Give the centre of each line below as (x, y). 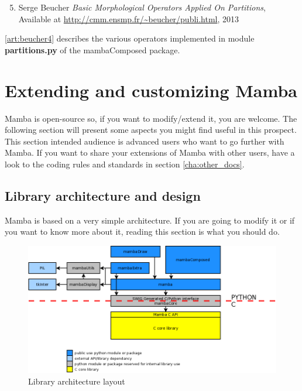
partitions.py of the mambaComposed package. (92, 49)
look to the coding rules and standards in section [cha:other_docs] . (125, 164)
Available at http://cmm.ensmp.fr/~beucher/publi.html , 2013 (129, 18)
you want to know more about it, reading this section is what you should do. (142, 231)
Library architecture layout (77, 381)
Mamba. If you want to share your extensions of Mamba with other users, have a (150, 152)
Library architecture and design (103, 195)
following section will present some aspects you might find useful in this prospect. (151, 130)
